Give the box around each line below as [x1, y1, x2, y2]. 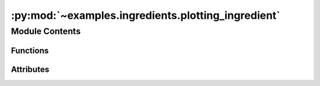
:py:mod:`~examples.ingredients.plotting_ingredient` [11, 9, 281, 22]
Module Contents [11, 26, 81, 37]
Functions [11, 45, 49, 55]
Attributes [11, 64, 50, 74]
